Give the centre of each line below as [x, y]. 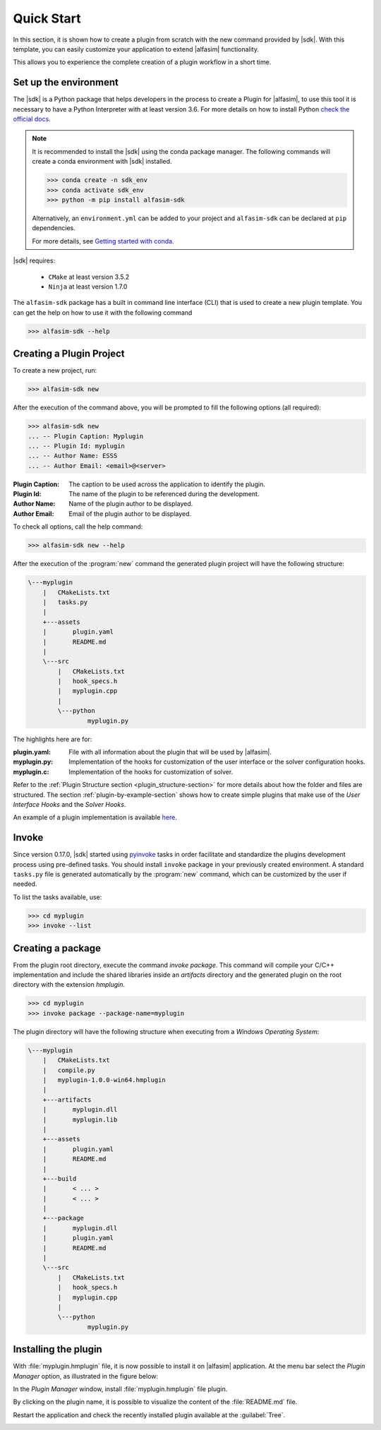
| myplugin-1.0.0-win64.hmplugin [104, 1080]
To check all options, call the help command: [78, 527]
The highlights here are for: [53, 739]
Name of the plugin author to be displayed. [131, 504]
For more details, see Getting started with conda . [103, 241]
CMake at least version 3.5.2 [89, 277]
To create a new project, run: [55, 371]
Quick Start [47, 18]
